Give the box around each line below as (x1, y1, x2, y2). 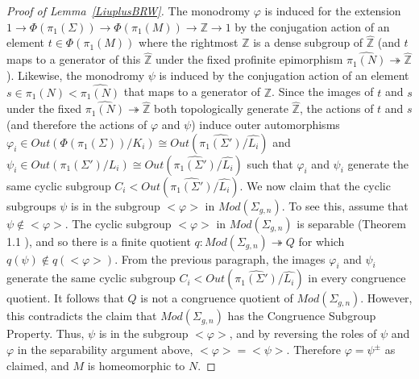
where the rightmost (139, 34, 239, 51)
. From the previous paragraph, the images (114, 250, 326, 267)
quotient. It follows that (6, 289, 124, 306)
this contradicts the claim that (6, 307, 157, 324)
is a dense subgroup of (253, 34, 363, 51)
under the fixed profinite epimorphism (155, 51, 343, 68)
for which (298, 232, 345, 249)
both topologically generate (154, 100, 288, 117)
